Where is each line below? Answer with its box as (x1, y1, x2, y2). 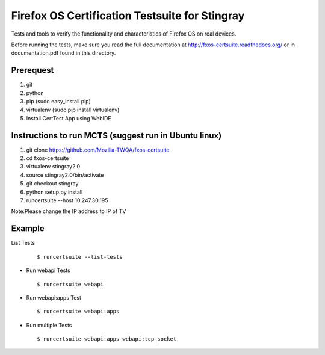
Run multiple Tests (26, 321, 72, 329)
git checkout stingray (26, 180, 79, 187)
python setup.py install (26, 188, 83, 196)
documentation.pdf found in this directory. (11, 49, 116, 57)
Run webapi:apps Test (26, 294, 81, 301)
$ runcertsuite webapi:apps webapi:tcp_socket (37, 336, 177, 342)
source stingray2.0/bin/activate (26, 171, 104, 179)
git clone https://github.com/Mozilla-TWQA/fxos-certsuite (26, 146, 170, 153)
